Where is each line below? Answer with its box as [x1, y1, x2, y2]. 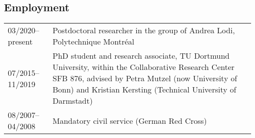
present [8, 36, 33, 47]
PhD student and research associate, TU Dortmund [52, 50, 229, 62]
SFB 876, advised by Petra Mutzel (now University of [52, 72, 237, 84]
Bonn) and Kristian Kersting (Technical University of [52, 84, 236, 95]
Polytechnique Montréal [52, 36, 134, 47]
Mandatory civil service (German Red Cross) [52, 115, 207, 126]
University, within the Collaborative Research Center [52, 61, 235, 73]
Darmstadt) [52, 95, 93, 107]
